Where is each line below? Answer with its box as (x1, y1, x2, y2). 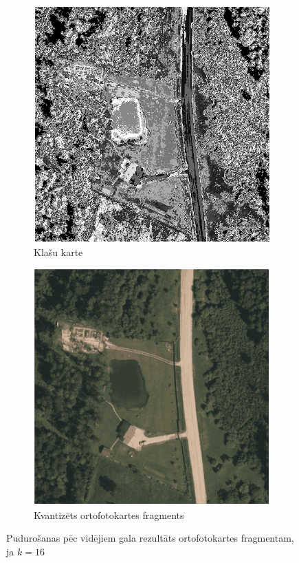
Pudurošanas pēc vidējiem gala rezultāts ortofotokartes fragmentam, (6, 531, 294, 545)
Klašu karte (34, 244, 83, 259)
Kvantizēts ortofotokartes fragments (34, 507, 184, 522)
